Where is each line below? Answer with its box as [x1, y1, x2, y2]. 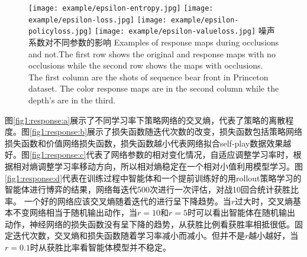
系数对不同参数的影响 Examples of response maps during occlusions [28, 35, 279, 48]
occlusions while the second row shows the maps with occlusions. [28, 59, 263, 71]
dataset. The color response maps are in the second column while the [28, 82, 279, 95]
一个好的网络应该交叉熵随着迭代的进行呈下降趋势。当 [24, 194, 231, 207]
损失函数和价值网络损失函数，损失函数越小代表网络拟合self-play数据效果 [5, 136, 283, 149]
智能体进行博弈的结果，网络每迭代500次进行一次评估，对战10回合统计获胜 [5, 183, 290, 196]
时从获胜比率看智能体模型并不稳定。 [30, 241, 171, 253]
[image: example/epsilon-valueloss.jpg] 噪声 [95, 24, 275, 37]
